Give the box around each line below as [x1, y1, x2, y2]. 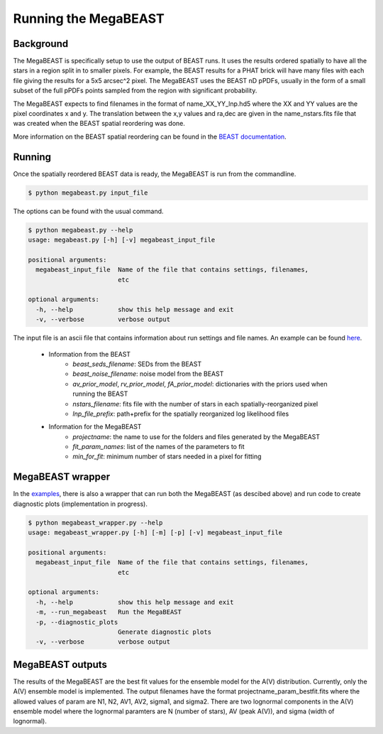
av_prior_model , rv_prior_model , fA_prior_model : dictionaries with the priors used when [72, 379, 328, 388]
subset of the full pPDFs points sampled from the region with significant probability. [13, 86, 257, 95]
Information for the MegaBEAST [48, 423, 142, 431]
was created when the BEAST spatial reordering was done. [13, 119, 186, 128]
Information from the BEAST [48, 350, 131, 358]
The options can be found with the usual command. [13, 207, 164, 215]
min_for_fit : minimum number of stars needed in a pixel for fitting [72, 452, 262, 461]
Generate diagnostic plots [117, 628, 212, 636]
